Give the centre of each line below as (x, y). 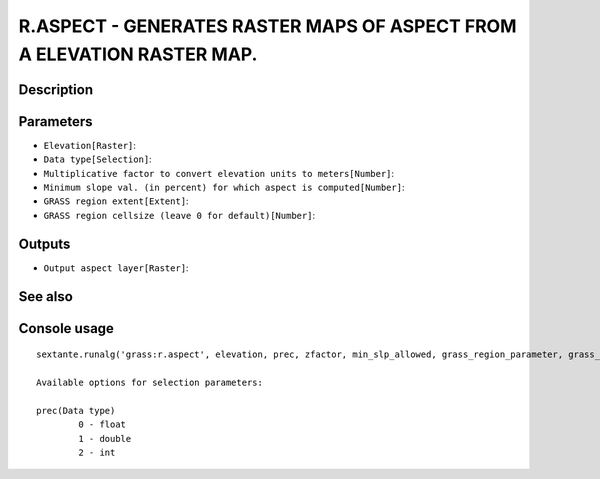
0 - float (102, 424)
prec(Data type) (76, 410)
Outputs (44, 243)
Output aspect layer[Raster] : (116, 267)
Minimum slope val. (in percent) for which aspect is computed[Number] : (224, 187)
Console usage (66, 328)
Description (56, 89)
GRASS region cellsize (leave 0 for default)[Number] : (179, 215)
